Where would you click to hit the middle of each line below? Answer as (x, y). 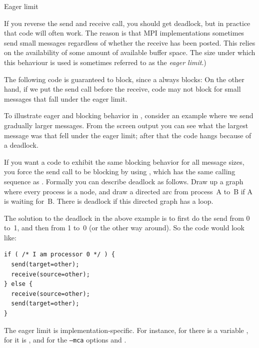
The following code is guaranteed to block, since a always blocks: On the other (124, 79)
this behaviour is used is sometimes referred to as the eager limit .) (105, 62)
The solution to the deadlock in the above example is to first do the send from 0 (127, 218)
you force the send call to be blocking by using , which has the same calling (120, 171)
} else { (18, 284)
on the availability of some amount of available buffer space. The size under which (130, 52)
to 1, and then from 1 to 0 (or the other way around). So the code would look (124, 228)
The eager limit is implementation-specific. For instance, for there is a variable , (126, 330)
